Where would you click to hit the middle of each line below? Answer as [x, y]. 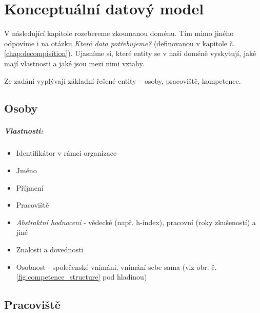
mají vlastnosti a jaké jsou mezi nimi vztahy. [74, 63]
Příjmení [30, 187]
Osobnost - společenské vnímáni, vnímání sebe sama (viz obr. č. [116, 266]
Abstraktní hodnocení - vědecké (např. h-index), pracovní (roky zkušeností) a [136, 222]
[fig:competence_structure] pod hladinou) [82, 277]
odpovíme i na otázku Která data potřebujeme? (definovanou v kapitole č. [119, 43]
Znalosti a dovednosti [50, 249]
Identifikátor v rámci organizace [66, 153]
